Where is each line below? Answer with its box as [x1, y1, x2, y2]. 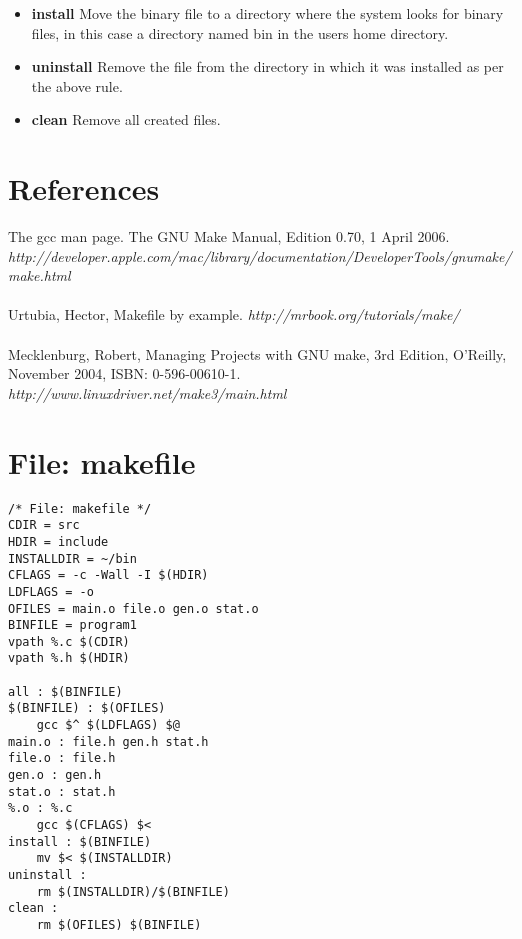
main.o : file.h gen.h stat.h [8, 734, 209, 749]
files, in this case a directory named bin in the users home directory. [31, 22, 449, 43]
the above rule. [31, 75, 123, 96]
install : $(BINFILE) [8, 834, 152, 849]
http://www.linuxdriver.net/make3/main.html [8, 382, 287, 403]
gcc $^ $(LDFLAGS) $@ [36, 718, 180, 733]
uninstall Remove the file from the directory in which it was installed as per [31, 56, 504, 77]
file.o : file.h [8, 751, 116, 766]
